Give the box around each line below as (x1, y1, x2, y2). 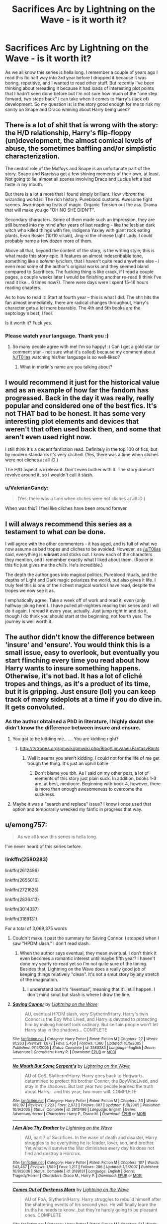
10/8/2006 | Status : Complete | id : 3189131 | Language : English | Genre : (12, 1169, 135, 1174)
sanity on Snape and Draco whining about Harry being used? (5, 106, 130, 112)
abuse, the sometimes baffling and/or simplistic (5, 144, 157, 153)
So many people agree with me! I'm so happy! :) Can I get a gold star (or (12, 343, 160, 350)
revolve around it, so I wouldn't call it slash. (5, 472, 93, 478)
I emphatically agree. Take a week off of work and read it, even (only (5, 597, 146, 603)
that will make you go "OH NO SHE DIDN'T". (5, 207, 95, 213)
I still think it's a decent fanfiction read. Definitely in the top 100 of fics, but (5, 446, 158, 452)
